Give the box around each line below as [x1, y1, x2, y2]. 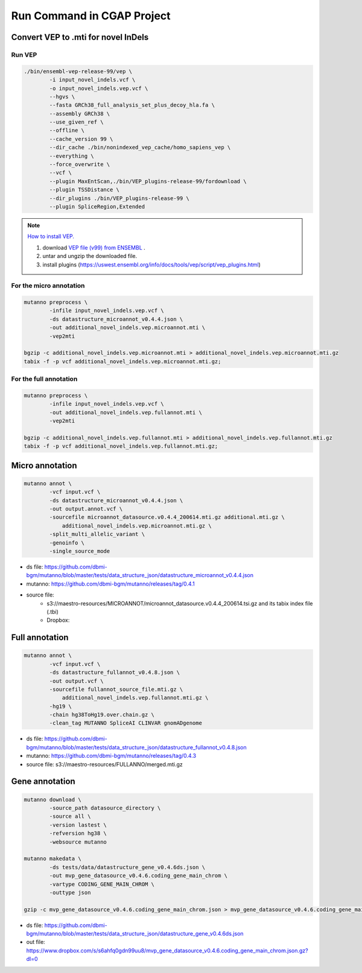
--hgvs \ [49, 93, 75, 100]
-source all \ [49, 813, 91, 820]
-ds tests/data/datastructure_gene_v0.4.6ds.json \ [49, 864, 206, 870]
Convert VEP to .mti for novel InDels [11, 32, 149, 42]
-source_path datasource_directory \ [49, 804, 161, 811]
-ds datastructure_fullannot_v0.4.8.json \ [49, 669, 180, 676]
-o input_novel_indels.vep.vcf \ [49, 85, 148, 92]
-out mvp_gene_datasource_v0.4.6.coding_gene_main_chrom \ [49, 872, 228, 879]
